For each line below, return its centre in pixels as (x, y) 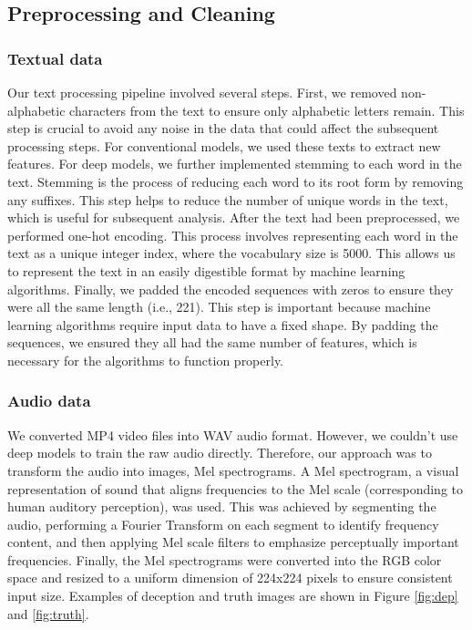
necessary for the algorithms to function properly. (146, 360)
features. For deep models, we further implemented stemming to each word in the (235, 164)
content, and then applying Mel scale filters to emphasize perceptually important (233, 542)
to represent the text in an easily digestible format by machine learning (206, 270)
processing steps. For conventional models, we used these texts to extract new (224, 145)
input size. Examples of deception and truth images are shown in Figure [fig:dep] (233, 596)
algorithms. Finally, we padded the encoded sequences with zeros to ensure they (231, 289)
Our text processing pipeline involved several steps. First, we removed (202, 92)
